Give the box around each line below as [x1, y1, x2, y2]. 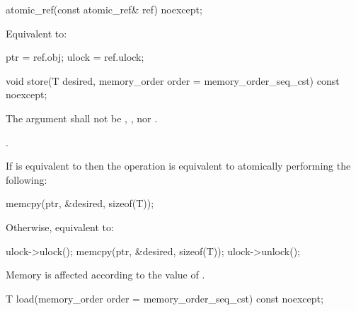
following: [6, 172, 47, 187]
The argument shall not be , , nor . [6, 110, 158, 125]
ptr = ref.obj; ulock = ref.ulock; [6, 49, 144, 64]
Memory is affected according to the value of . [6, 267, 205, 282]
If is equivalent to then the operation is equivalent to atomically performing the [6, 158, 351, 173]
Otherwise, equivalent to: [6, 219, 114, 234]
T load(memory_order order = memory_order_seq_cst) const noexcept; [6, 291, 323, 305]
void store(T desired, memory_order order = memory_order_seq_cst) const [6, 73, 340, 88]
